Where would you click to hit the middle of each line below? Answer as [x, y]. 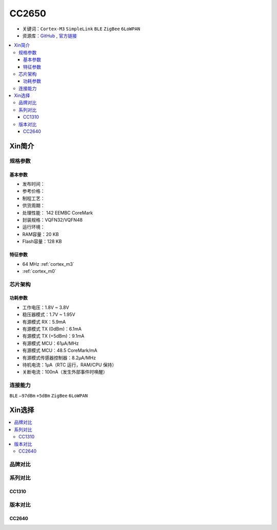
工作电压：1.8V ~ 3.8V [46, 307]
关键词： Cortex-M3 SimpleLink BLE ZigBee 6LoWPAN [81, 29]
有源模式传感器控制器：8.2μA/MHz [59, 358]
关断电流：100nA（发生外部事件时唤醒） [65, 372]
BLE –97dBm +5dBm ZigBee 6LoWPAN [49, 396]
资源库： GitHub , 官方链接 [50, 35]
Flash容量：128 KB [42, 242]
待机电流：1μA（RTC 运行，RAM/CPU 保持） [70, 365]
